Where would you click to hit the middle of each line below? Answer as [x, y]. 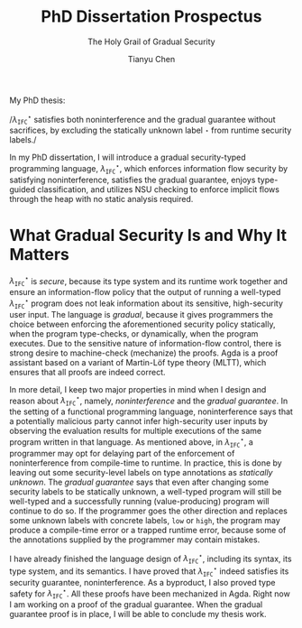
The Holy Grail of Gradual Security [151, 42]
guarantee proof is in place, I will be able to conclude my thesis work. [138, 614]
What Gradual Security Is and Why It [148, 235]
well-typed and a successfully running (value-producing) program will [139, 501]
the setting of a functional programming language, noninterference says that [151, 411]
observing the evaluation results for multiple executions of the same [136, 431]
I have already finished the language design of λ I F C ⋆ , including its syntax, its [151, 559]
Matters [40, 255]
